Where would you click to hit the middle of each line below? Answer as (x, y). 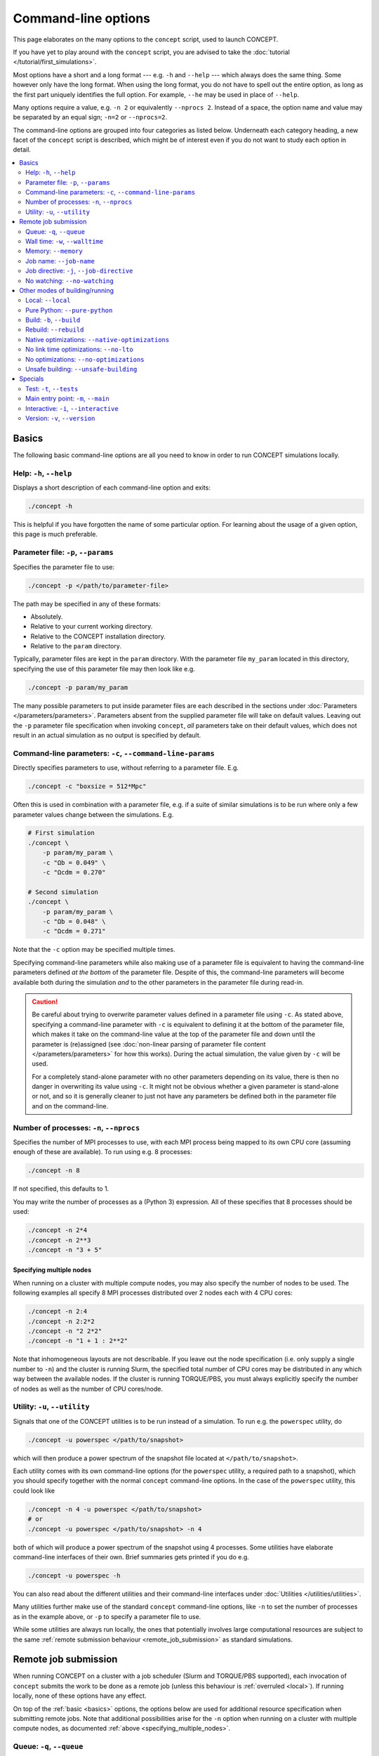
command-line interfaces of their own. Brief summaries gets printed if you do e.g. (131, 1557)
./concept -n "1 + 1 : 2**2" (78, 1341)
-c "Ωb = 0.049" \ (74, 863)
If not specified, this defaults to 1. (61, 1189)
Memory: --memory (54, 251)
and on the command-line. (70, 1106)
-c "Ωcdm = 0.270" (74, 872)
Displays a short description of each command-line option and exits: (112, 487)
